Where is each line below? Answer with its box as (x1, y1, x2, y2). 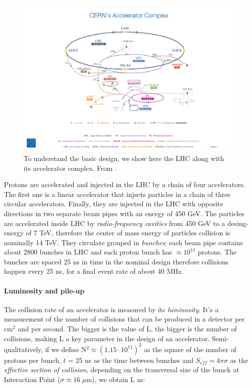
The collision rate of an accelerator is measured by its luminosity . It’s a (4, 304, 219, 314)
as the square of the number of (144, 344, 236, 354)
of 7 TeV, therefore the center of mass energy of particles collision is (26, 227, 230, 238)
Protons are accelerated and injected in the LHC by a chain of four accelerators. (4, 179, 246, 190)
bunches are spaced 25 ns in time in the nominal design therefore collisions (4, 256, 229, 266)
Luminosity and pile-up (4, 285, 84, 295)
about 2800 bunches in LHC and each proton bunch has (4, 247, 172, 257)
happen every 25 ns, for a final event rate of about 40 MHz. (4, 266, 183, 276)
